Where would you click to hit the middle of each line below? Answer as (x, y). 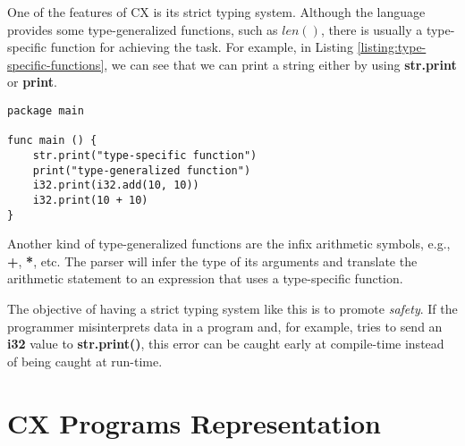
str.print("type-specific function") (145, 155)
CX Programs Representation (194, 422)
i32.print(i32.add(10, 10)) (116, 185)
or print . (32, 82)
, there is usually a (372, 29)
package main (46, 110)
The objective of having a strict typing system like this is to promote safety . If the (232, 308)
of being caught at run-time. (85, 361)
